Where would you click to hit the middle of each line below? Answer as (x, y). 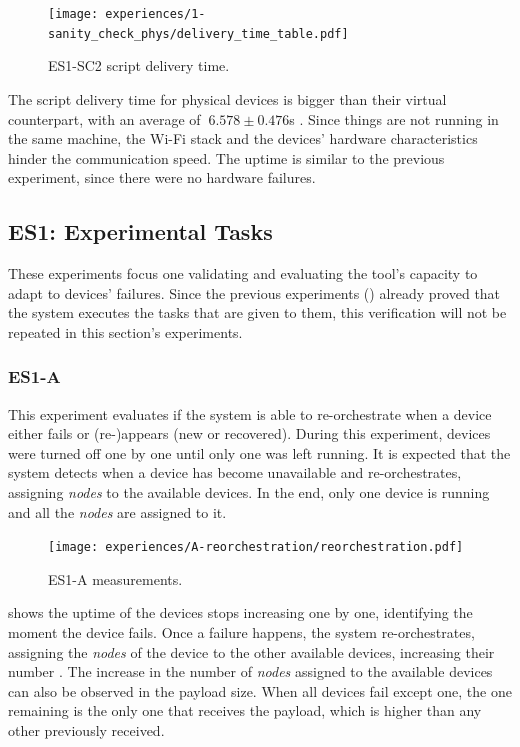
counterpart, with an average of (104, 118)
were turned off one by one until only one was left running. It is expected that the (259, 452)
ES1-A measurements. (115, 578)
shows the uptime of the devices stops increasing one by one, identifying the (240, 612)
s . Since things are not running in (394, 118)
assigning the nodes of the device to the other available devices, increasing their (251, 651)
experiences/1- (155, 14)
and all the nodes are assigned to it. (117, 511)
